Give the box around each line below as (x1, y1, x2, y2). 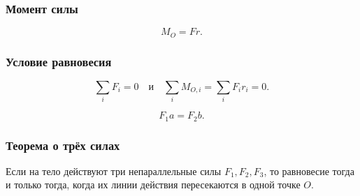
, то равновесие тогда (264, 163, 354, 178)
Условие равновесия (6, 52, 112, 70)
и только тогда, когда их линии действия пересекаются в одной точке (6, 177, 301, 192)
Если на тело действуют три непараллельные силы (6, 163, 222, 178)
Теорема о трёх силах (6, 136, 120, 153)
